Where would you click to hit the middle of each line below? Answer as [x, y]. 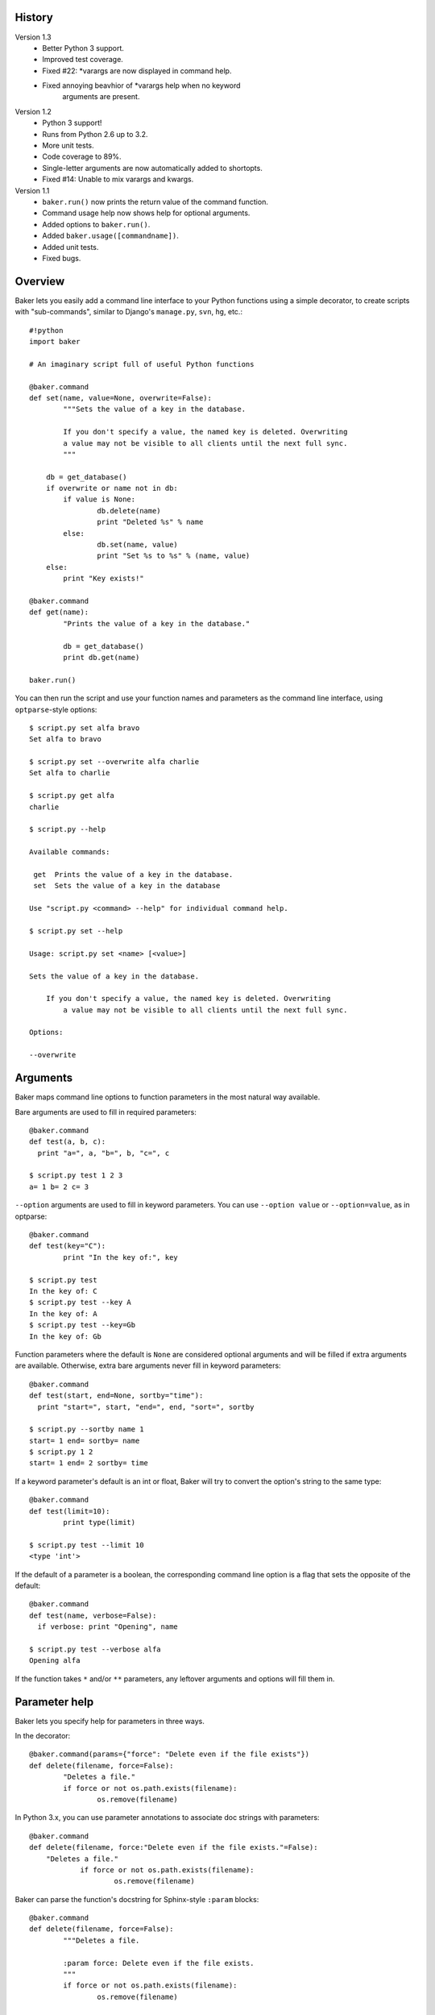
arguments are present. [101, 97]
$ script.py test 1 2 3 [76, 1176]
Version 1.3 [33, 37]
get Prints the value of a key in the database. [133, 874]
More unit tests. [68, 146]
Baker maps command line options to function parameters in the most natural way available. [168, 1097]
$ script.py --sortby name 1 [87, 1429]
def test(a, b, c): [68, 1142]
